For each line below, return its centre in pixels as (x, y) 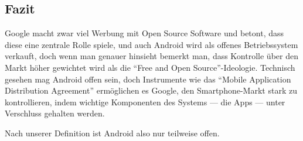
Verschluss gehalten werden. (55, 113)
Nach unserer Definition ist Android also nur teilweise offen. (112, 133)
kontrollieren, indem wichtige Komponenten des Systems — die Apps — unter (145, 102)
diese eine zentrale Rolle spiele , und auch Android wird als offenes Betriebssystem (151, 44)
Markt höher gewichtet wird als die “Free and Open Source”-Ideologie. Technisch (150, 67)
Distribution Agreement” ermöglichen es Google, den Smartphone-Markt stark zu (151, 90)
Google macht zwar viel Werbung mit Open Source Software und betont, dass (144, 33)
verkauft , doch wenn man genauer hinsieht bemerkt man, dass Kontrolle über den (151, 56)
